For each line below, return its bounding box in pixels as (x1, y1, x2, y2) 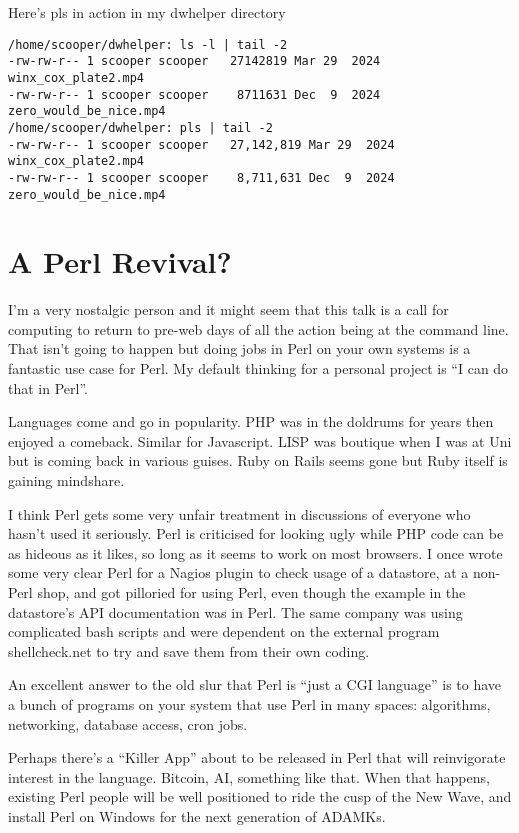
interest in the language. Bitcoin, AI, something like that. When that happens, (8, 766, 490, 787)
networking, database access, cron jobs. (8, 713, 248, 734)
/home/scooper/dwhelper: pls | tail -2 (8, 120, 273, 135)
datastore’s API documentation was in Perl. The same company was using (8, 601, 463, 622)
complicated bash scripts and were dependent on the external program (8, 621, 440, 642)
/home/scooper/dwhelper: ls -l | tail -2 (8, 37, 288, 52)
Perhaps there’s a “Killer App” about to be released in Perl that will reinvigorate (8, 747, 506, 768)
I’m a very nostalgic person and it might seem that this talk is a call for (8, 299, 449, 320)
